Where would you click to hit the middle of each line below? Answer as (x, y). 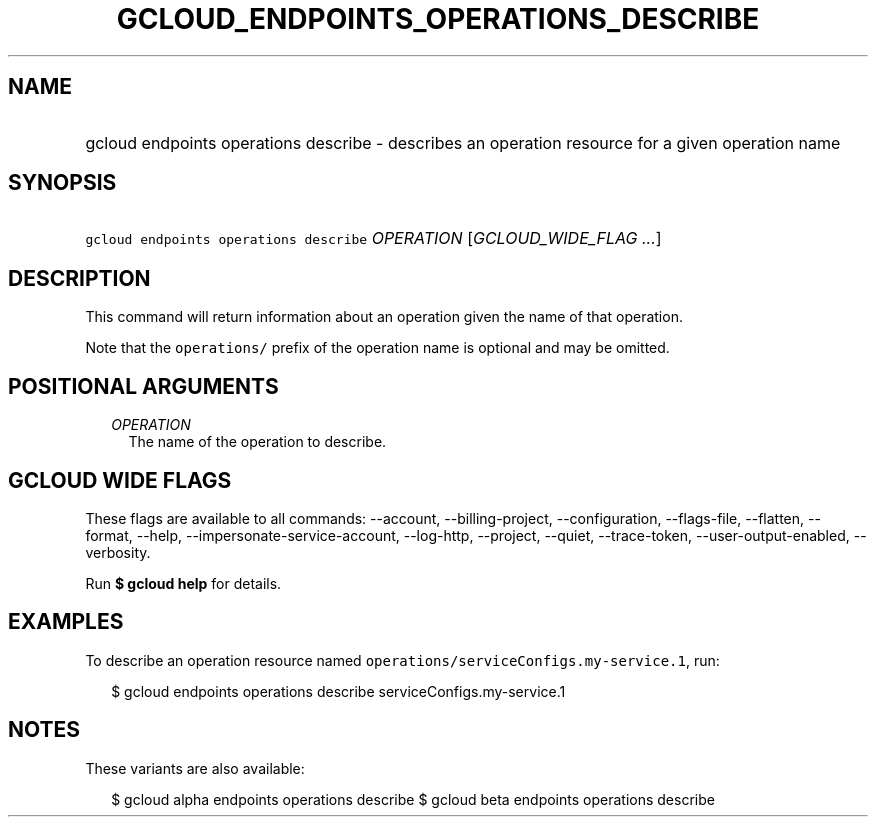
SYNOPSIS (62, 183)
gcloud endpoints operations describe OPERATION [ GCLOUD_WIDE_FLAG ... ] (373, 238)
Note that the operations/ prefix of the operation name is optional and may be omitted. (377, 348)
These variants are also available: (195, 768)
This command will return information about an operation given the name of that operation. (384, 317)
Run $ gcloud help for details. (183, 583)
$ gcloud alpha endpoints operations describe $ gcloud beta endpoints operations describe (413, 799)
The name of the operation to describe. (257, 442)
